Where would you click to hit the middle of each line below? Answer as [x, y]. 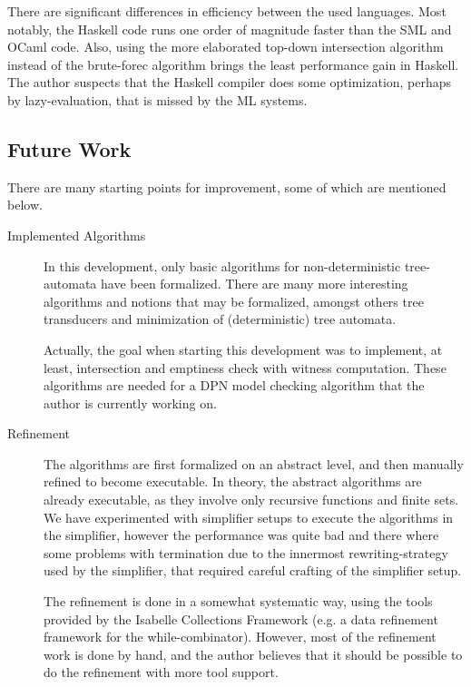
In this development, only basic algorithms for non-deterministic [222, 265]
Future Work [69, 148]
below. [25, 205]
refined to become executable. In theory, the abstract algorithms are [233, 481]
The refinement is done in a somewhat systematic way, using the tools [238, 601]
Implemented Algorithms [77, 235]
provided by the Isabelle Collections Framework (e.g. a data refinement [241, 618]
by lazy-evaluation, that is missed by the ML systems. [157, 99]
